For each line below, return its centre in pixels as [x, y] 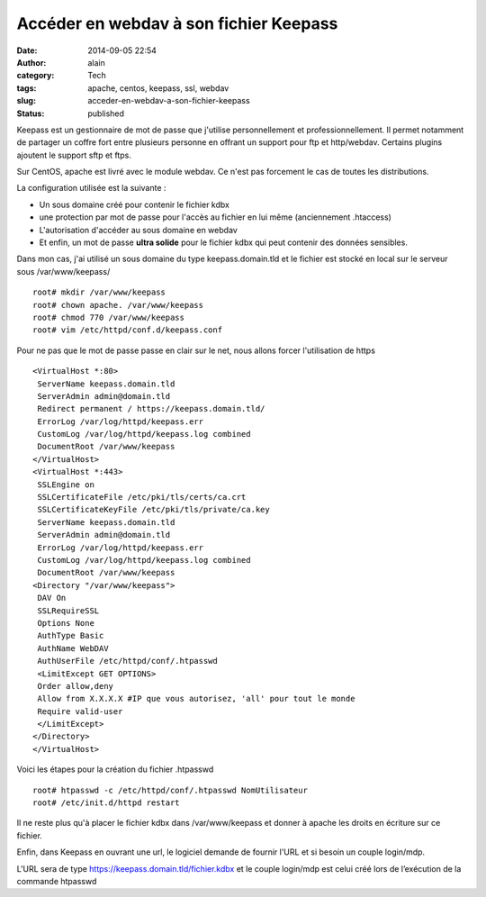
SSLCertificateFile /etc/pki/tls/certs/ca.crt [142, 497]
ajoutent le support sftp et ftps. [74, 155]
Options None [66, 623]
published [106, 113]
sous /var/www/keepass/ [63, 271]
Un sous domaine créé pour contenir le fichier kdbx [134, 204]
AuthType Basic [71, 636]
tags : [27, 88]
